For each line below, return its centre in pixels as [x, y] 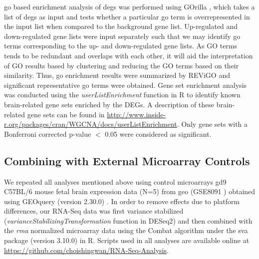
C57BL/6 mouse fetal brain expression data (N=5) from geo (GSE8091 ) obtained [130, 191]
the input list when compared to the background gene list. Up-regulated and [121, 26]
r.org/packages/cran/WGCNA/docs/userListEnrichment [91, 124]
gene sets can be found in [66, 114]
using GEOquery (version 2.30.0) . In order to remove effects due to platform [122, 201]
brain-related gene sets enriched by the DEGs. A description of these [109, 104]
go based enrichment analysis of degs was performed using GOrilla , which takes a [129, 6]
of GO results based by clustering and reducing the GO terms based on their [122, 65]
